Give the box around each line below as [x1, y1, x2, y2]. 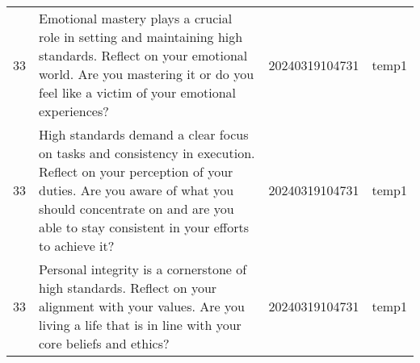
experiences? [39, 102, 109, 120]
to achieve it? [39, 236, 115, 255]
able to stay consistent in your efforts [39, 218, 249, 236]
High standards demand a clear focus [39, 125, 249, 144]
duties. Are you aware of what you [39, 181, 234, 199]
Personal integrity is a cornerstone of [39, 260, 247, 278]
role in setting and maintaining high [39, 27, 243, 46]
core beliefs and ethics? [39, 334, 170, 353]
